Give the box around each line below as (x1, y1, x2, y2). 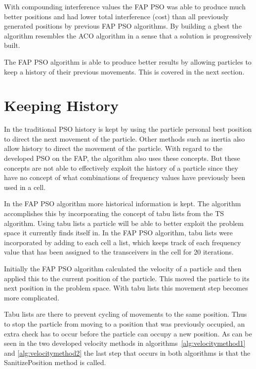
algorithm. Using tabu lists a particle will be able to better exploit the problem (4, 218, 244, 228)
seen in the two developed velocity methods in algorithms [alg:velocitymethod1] (4, 338, 246, 348)
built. (4, 40, 20, 50)
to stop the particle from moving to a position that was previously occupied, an (4, 318, 245, 329)
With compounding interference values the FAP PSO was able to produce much (4, 1, 246, 11)
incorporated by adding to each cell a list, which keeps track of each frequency (4, 237, 241, 247)
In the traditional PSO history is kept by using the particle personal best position (4, 124, 252, 134)
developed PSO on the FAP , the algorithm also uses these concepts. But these (4, 153, 240, 163)
